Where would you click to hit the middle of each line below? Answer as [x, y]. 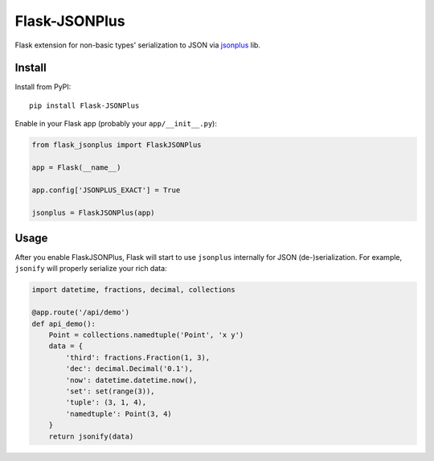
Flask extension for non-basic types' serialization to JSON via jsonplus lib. [138, 45]
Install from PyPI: [43, 87]
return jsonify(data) [91, 436]
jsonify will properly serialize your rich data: [91, 269]
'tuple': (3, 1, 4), [106, 403]
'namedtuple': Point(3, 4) [119, 414]
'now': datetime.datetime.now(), [131, 380]
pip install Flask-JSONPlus [84, 105]
